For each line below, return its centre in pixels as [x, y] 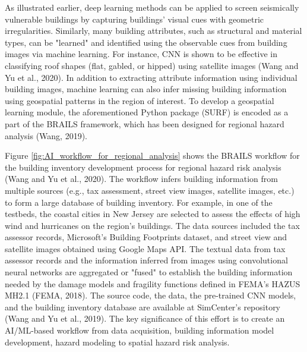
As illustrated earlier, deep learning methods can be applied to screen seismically [152, 7]
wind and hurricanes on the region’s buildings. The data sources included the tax [152, 225]
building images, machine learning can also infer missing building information [146, 89]
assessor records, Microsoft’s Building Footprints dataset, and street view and [146, 237]
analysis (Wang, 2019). [46, 135]
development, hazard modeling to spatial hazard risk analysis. [117, 342]
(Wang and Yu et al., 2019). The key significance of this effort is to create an [145, 318]
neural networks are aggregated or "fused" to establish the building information [149, 272]
